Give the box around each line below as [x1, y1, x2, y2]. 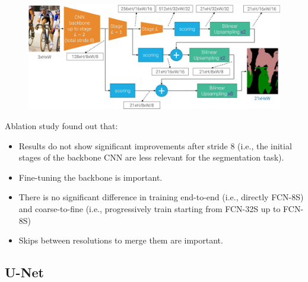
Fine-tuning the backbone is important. [18, 171, 163, 183]
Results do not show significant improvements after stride [18, 139, 228, 152]
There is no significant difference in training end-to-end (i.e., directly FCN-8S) [18, 191, 304, 203]
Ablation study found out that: [5, 119, 118, 132]
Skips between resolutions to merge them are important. [18, 234, 223, 246]
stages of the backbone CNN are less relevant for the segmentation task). [18, 151, 284, 164]
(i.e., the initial [237, 139, 292, 152]
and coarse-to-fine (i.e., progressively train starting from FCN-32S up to [18, 202, 281, 214]
